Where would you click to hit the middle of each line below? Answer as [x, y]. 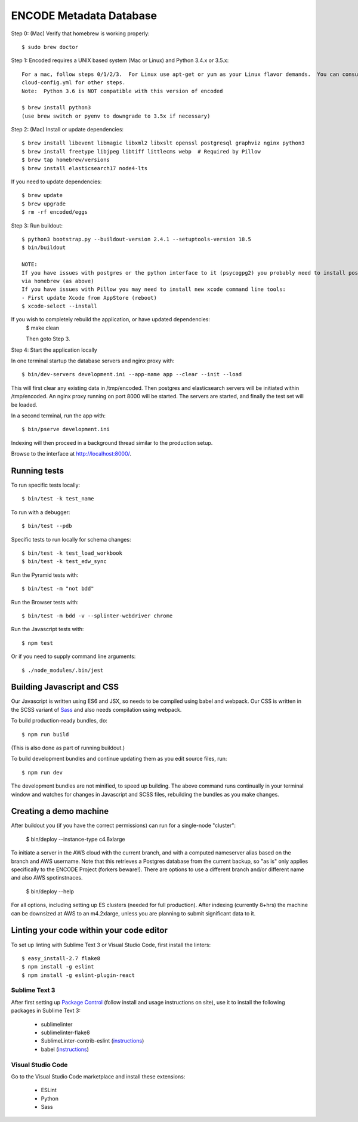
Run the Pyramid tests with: [45, 575]
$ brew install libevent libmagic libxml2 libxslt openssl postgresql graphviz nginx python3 [163, 143]
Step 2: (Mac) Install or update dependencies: [67, 130]
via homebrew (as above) [58, 281]
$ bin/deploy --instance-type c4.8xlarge [75, 839]
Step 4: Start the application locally [54, 350]
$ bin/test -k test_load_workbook [72, 553]
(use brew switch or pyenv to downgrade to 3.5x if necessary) [116, 116]
